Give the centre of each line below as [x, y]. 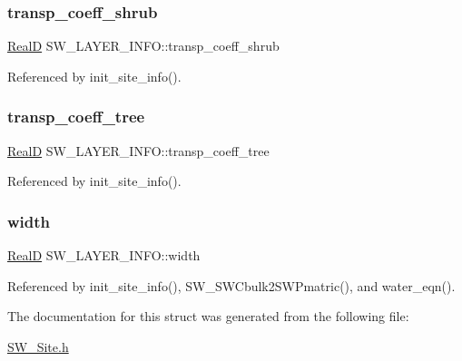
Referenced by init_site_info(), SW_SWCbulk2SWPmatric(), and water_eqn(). [231, 285]
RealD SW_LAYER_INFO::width [104, 255]
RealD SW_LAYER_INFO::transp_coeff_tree [138, 150]
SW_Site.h [38, 346]
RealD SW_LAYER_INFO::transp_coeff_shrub [143, 46]
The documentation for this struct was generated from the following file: [208, 316]
